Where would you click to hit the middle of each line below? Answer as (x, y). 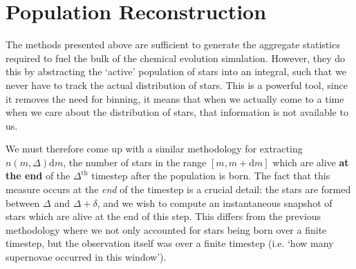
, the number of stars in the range (135, 162)
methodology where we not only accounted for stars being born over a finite (166, 229)
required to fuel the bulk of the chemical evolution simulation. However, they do (175, 58)
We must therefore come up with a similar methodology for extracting (154, 149)
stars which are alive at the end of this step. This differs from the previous (163, 216)
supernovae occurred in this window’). (86, 257)
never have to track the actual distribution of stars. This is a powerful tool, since (177, 84)
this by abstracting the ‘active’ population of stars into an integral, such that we (176, 71)
